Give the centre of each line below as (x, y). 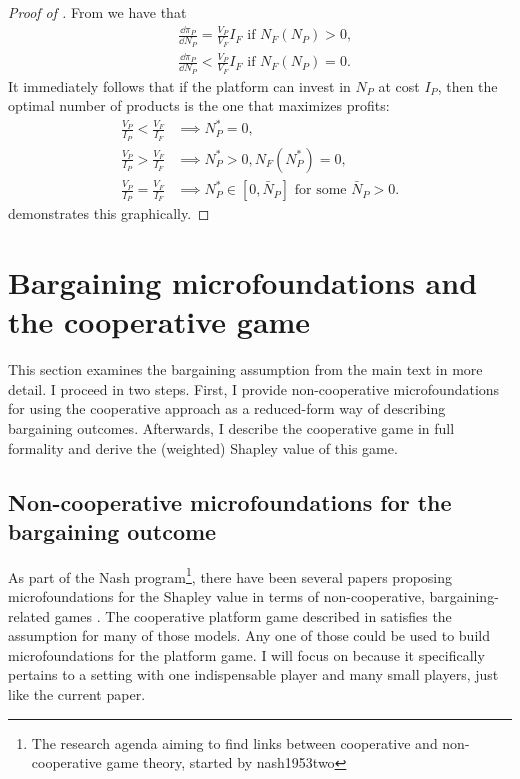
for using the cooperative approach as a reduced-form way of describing (227, 408)
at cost (399, 85)
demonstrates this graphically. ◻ (109, 213)
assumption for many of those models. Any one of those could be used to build (249, 635)
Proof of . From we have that (97, 12)
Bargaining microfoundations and (243, 282)
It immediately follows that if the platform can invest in (179, 85)
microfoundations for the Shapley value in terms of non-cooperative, (216, 596)
